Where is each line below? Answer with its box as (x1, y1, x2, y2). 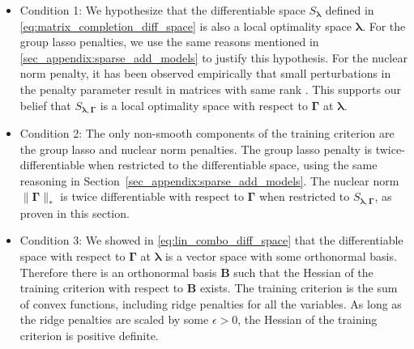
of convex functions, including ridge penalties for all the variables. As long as (19, 295, 402, 312)
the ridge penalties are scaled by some (19, 311, 209, 328)
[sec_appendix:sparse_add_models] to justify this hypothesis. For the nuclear (19, 49, 408, 66)
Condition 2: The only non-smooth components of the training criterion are (19, 125, 395, 142)
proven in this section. (19, 204, 130, 221)
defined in (325, 2, 374, 18)
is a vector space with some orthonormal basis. (164, 248, 397, 265)
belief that (19, 96, 71, 113)
